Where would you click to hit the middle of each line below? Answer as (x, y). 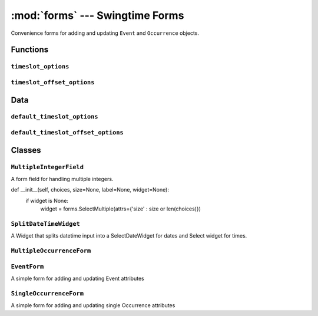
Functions (30, 50)
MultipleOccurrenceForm (51, 251)
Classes (26, 150)
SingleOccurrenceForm (47, 293)
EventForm (27, 266)
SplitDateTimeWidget (46, 224)
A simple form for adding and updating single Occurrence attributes (93, 305)
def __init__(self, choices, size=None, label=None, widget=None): (90, 190)
